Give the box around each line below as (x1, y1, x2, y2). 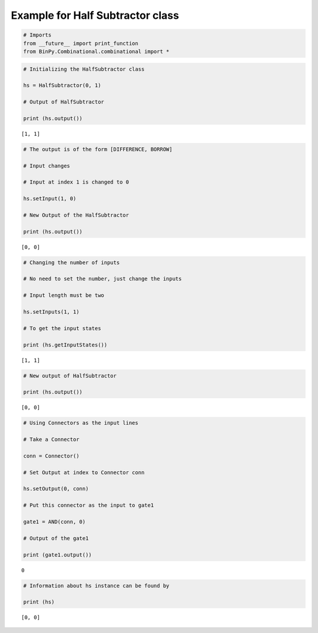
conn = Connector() (23, 452, 79, 459)
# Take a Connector (23, 436, 79, 443)
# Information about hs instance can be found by (23, 582, 170, 589)
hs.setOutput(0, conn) (23, 485, 89, 492)
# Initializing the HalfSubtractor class (23, 65, 145, 72)
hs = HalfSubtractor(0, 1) (23, 82, 101, 89)
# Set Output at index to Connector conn (23, 469, 145, 476)
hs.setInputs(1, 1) (23, 309, 79, 315)
